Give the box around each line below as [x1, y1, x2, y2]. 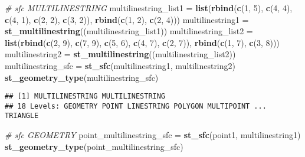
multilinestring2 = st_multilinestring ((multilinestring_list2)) [5, 48, 236, 60]
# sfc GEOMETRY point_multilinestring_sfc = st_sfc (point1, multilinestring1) [5, 129, 301, 141]
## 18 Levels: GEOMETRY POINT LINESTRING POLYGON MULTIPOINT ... [5, 102, 267, 110]
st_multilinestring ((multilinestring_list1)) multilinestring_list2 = [5, 25, 253, 37]
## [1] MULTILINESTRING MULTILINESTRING [5, 92, 166, 101]
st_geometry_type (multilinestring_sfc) [5, 71, 159, 83]
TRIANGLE [5, 112, 39, 120]
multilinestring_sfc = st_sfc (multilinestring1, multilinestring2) [5, 59, 235, 71]
